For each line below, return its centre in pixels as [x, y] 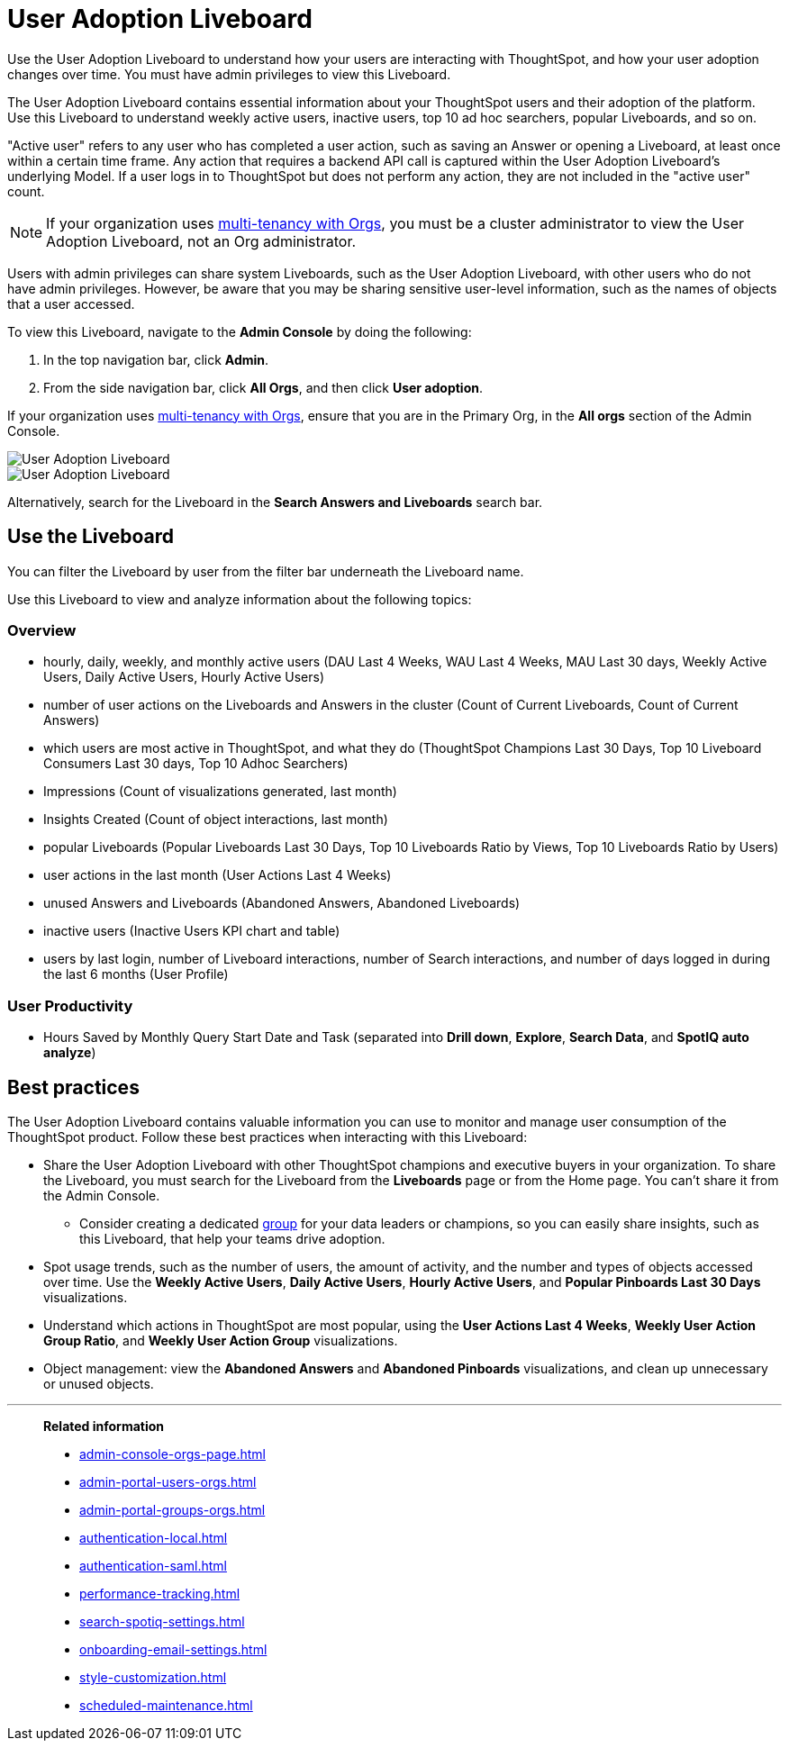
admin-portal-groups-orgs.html [172, 1509]
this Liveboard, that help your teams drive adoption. [232, 1238]
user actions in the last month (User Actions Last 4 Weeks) [218, 875]
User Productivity [70, 1005]
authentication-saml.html [153, 1565]
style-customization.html [153, 1677]
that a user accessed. [71, 303]
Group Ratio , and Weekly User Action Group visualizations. [221, 1340]
